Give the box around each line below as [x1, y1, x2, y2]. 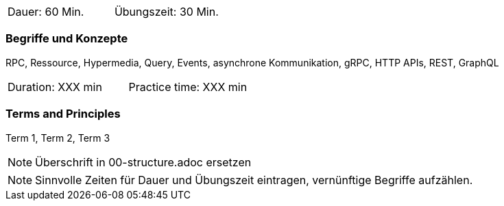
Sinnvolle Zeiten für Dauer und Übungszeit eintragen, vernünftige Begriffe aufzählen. [35, 172, 473, 187]
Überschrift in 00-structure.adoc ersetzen [35, 155, 252, 169]
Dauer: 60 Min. [8, 5, 84, 18]
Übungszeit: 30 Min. [114, 5, 219, 18]
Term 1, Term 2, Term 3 [5, 131, 110, 144]
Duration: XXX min [8, 79, 102, 94]
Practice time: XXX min [128, 79, 248, 94]
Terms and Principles [5, 107, 121, 121]
